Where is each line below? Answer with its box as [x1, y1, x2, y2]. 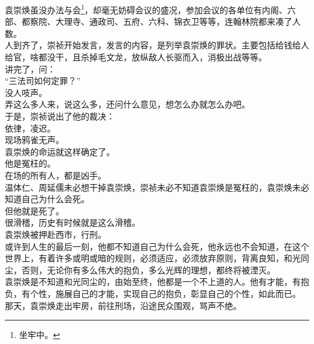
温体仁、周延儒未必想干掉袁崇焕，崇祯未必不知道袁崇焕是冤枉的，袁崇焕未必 [5, 180, 309, 193]
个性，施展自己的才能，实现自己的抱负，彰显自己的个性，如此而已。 [30, 287, 301, 299]
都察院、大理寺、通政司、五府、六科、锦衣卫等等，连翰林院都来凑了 [21, 15, 292, 28]
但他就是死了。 [5, 204, 64, 217]
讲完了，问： [5, 62, 56, 75]
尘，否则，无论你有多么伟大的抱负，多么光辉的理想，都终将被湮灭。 [5, 263, 275, 276]
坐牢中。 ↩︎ [19, 328, 60, 341]
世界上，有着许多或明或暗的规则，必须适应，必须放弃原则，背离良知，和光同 [5, 252, 309, 264]
